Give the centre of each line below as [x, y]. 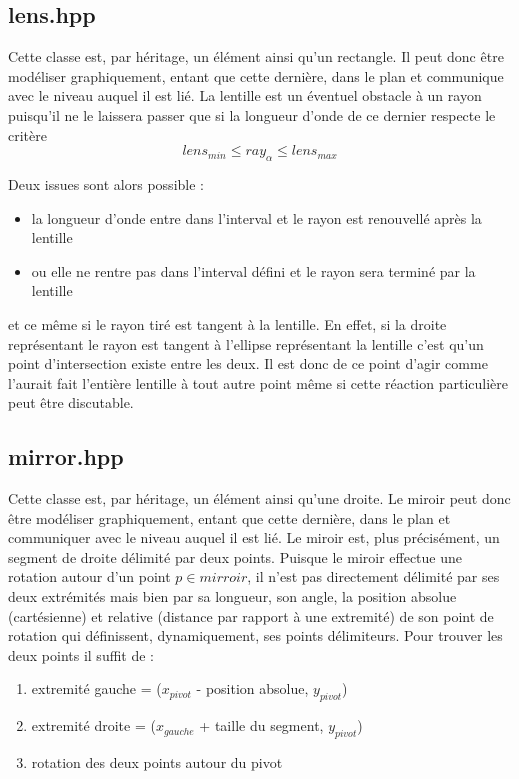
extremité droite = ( [93, 725]
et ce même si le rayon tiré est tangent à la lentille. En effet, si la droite [227, 323]
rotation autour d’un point [89, 576]
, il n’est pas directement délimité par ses [373, 576]
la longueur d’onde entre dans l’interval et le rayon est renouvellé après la [256, 217]
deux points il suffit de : [81, 654]
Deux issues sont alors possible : [106, 183]
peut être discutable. [71, 402]
